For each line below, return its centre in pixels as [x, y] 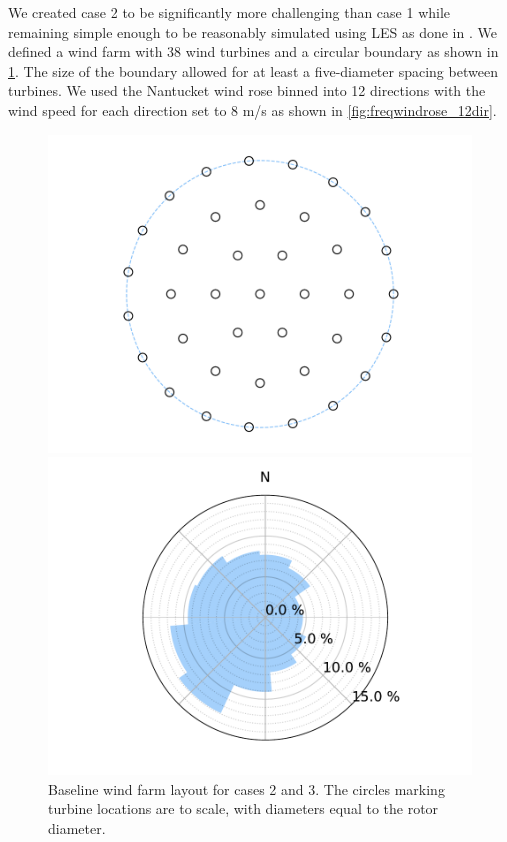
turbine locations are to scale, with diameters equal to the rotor [243, 808]
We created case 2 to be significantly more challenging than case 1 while [229, 12]
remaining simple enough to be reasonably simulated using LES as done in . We [252, 31]
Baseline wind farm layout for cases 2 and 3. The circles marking [246, 788]
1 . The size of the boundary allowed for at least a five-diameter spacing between [253, 70]
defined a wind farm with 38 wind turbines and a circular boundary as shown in [253, 51]
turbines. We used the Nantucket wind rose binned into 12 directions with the [247, 90]
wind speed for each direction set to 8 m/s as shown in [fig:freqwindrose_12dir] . [252, 109]
